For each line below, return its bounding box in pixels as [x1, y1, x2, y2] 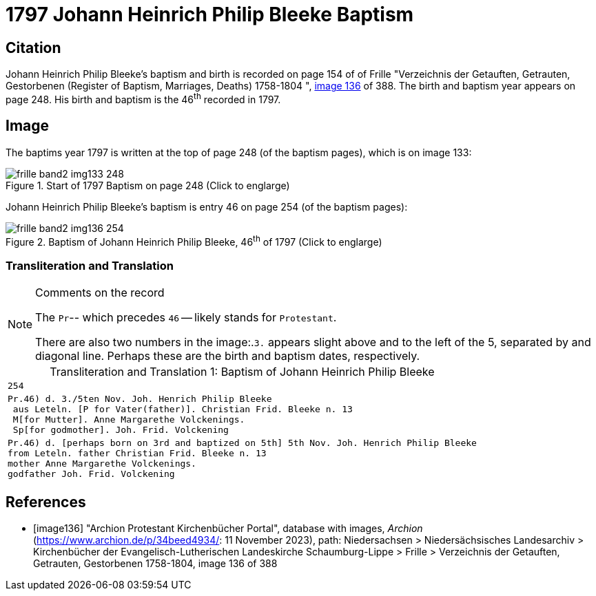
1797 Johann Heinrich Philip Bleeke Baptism [6, 3, 414, 26]
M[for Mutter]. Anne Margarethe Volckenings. [12, 414, 245, 425]
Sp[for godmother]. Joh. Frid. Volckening [12, 425, 229, 436]
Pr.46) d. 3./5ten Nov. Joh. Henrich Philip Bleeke [8, 394, 272, 405]
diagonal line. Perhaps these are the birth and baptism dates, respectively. [35, 349, 420, 363]
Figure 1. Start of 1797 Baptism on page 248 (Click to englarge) [6, 179, 290, 191]
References [6, 493, 86, 511]
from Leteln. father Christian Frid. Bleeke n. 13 [8, 448, 267, 459]
